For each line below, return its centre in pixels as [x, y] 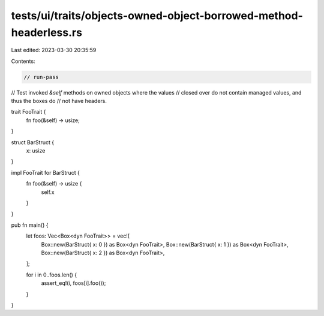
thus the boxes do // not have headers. [59, 101]
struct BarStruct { [32, 142]
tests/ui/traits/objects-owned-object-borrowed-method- [157, 16]
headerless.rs [46, 32]
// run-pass [41, 77]
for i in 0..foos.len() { [52, 275]
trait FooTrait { [28, 112]
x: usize [36, 151]
